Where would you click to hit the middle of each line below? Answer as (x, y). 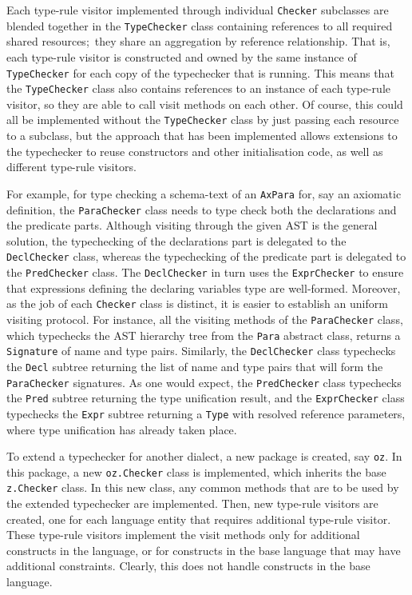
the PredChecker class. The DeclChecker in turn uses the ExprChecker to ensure (205, 272)
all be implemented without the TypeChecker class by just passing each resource (203, 120)
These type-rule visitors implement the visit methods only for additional (183, 535)
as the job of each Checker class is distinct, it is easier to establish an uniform (197, 303)
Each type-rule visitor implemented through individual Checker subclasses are (198, 10)
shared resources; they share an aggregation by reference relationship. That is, (198, 41)
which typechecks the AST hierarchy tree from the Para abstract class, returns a (204, 335)
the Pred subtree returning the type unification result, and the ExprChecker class (206, 398)
